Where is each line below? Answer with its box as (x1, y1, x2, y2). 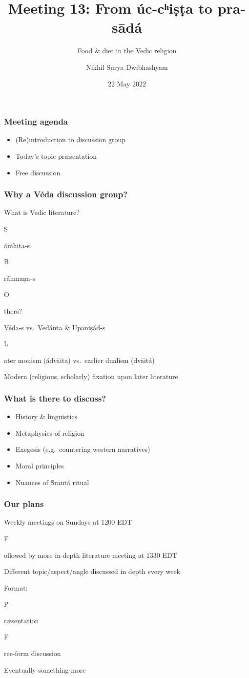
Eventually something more (4, 664, 86, 675)
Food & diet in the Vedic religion (77, 45, 177, 56)
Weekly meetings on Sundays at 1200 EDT (4, 517, 132, 527)
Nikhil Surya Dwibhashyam (86, 62, 168, 72)
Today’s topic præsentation (15, 150, 97, 161)
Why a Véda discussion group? (4, 188, 128, 200)
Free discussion (15, 167, 61, 177)
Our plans (4, 498, 44, 510)
